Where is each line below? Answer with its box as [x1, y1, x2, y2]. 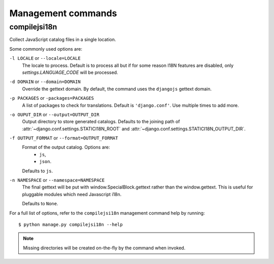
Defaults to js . [22, 168, 53, 174]
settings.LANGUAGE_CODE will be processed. [22, 69, 119, 76]
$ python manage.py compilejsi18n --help [18, 221, 123, 228]
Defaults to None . [22, 201, 58, 207]
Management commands [9, 8, 117, 19]
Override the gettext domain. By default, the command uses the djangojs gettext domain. [22, 86, 212, 92]
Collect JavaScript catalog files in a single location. [9, 36, 116, 43]
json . [39, 159, 52, 165]
